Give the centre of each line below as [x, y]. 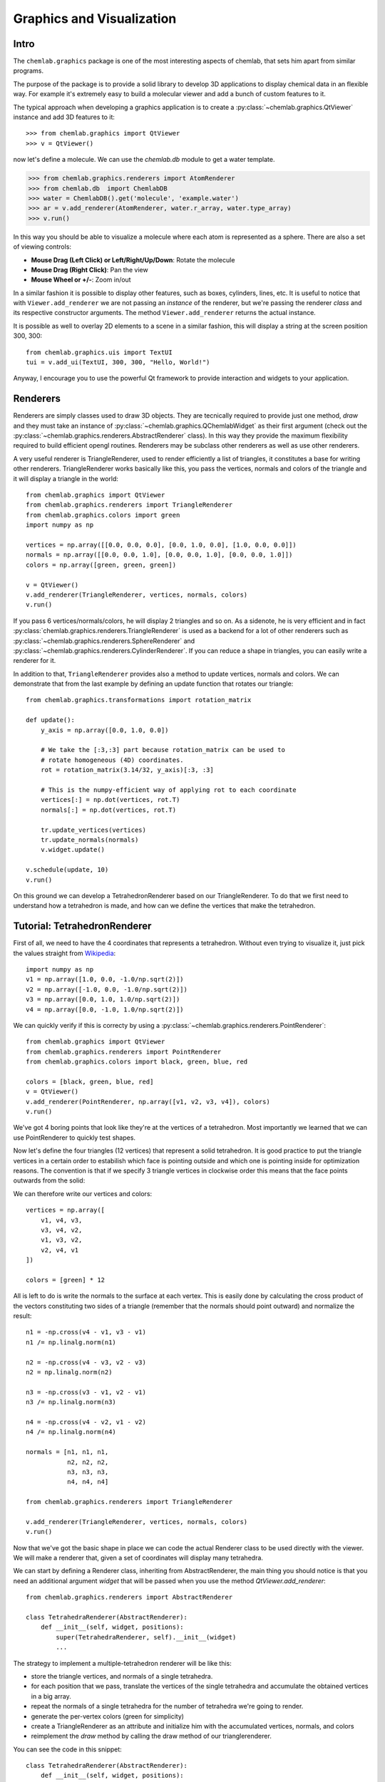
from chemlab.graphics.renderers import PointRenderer [124, 1052]
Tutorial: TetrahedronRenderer [82, 926]
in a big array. [51, 1696]
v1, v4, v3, [61, 1220]
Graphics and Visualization [95, 19]
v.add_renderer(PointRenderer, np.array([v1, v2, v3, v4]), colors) [148, 1102]
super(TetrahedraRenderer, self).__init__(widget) [146, 1637]
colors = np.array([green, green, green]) [101, 565]
